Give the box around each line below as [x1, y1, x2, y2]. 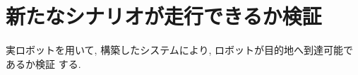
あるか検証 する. [6, 56, 81, 71]
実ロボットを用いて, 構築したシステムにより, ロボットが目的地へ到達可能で [6, 42, 353, 57]
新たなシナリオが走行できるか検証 [6, 1, 322, 30]
